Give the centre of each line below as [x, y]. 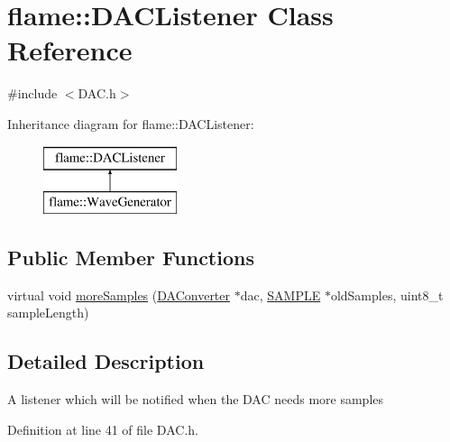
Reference [70, 50]
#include [32, 93]
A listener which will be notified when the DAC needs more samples [196, 399]
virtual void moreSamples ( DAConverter [119, 295]
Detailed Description [106, 361]
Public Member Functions [131, 258]
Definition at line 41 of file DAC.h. [103, 429]
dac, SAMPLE [280, 295]
